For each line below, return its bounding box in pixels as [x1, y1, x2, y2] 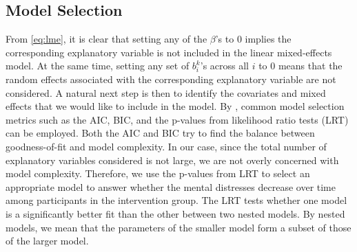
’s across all [200, 58, 249, 73]
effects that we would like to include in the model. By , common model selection [6, 99, 345, 113]
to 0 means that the [258, 58, 343, 73]
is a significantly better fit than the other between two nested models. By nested [6, 206, 345, 220]
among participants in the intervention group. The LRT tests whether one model [6, 193, 347, 207]
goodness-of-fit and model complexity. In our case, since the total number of [6, 139, 327, 153]
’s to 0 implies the [215, 32, 292, 46]
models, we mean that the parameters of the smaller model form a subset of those [6, 220, 351, 234]
